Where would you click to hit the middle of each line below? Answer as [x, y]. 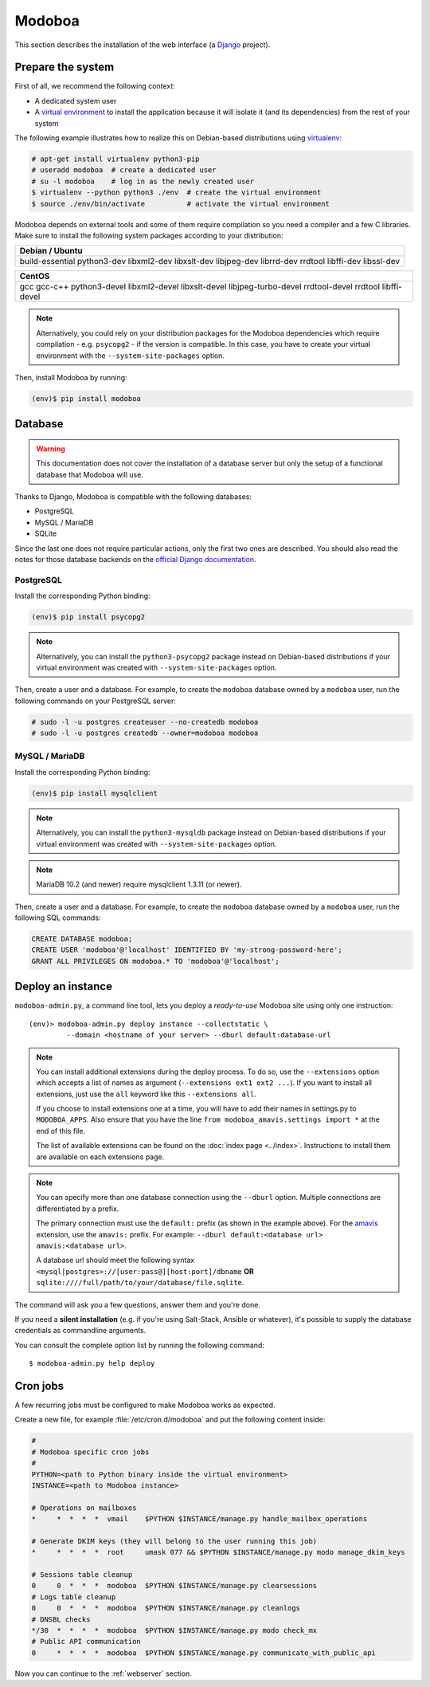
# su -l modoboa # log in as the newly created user [143, 181]
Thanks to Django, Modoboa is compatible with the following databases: [133, 497]
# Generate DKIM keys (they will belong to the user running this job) [174, 1541]
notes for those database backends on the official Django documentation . [135, 559]
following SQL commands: [58, 918]
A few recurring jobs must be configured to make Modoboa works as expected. [145, 1405]
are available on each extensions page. [100, 1157]
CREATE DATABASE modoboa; [82, 939]
